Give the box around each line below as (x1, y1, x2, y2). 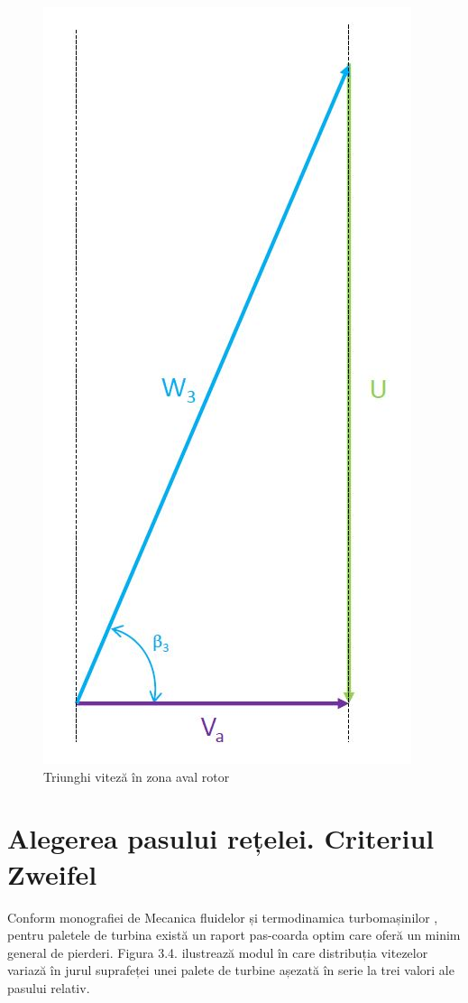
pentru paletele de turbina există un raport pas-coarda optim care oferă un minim (7, 925, 461, 944)
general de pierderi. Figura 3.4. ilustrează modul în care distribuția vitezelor (7, 943, 428, 961)
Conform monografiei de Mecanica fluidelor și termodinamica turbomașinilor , (7, 907, 438, 926)
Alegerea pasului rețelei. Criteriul (7, 820, 435, 857)
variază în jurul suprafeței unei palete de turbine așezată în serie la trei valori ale (7, 961, 454, 980)
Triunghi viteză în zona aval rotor (43, 766, 230, 785)
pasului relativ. (7, 978, 90, 997)
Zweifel (7, 855, 97, 892)
